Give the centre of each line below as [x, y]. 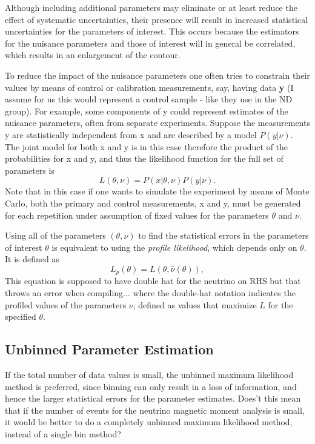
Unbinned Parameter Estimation [109, 349]
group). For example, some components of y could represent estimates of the [147, 111]
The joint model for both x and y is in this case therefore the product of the [147, 146]
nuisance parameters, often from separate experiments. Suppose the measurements [157, 123]
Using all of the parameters [55, 235]
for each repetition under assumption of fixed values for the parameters [137, 215]
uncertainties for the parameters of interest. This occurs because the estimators [152, 31]
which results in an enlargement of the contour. [93, 55]
